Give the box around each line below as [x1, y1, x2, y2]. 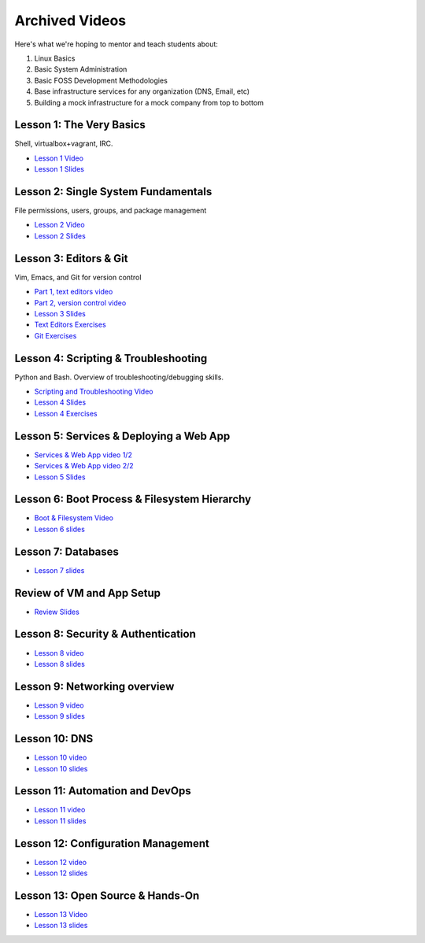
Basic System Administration [34, 65, 128, 74]
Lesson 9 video [34, 701, 84, 710]
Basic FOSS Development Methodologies [34, 76, 168, 85]
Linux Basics [34, 54, 76, 63]
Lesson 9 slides [34, 712, 86, 721]
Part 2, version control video [34, 298, 127, 307]
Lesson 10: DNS [14, 732, 94, 745]
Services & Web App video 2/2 [34, 461, 134, 471]
